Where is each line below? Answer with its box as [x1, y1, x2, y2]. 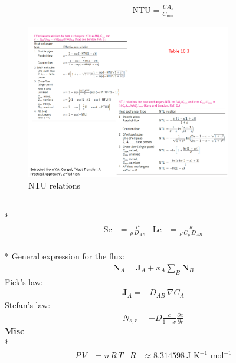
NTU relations [28, 179, 81, 192]
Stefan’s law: [5, 298, 51, 311]
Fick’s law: [5, 275, 43, 288]
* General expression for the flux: [5, 250, 125, 262]
